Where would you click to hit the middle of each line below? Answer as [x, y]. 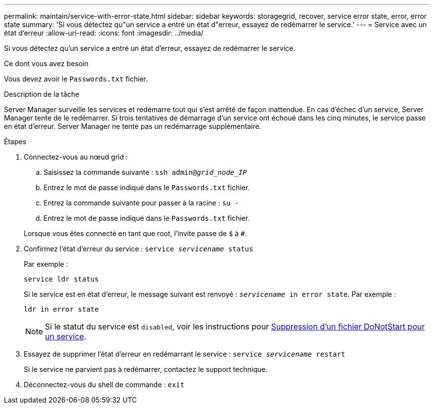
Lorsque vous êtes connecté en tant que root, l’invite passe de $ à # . [135, 233]
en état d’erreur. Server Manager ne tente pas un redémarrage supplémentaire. [133, 126]
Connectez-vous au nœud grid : [76, 157]
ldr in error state [61, 309]
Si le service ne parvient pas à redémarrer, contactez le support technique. [146, 369]
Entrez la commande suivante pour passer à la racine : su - [141, 203]
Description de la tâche [42, 94]
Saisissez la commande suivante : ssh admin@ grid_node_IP [145, 172]
